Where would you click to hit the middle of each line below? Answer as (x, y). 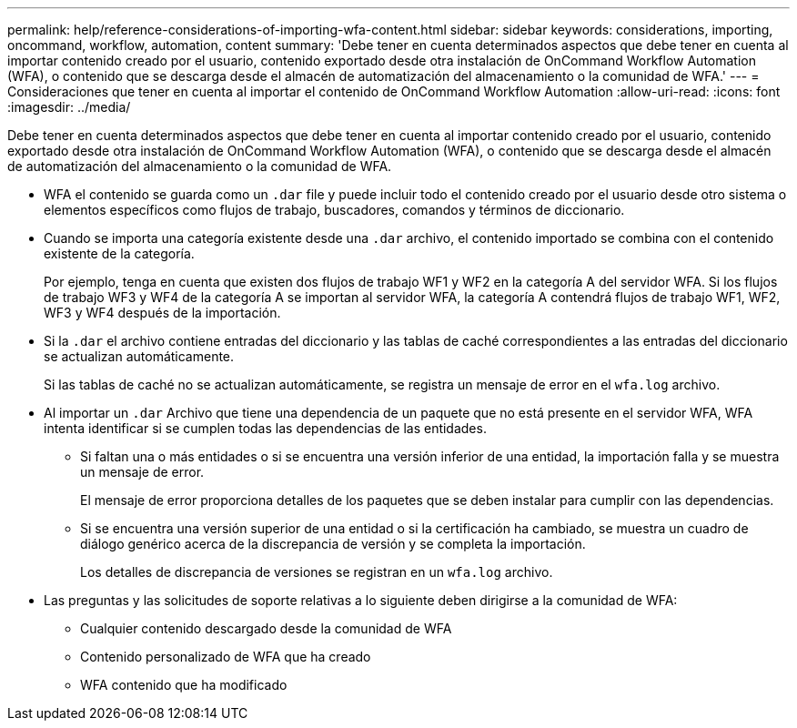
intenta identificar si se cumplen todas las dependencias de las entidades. (265, 428)
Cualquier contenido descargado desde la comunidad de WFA (266, 628)
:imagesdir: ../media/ (69, 107)
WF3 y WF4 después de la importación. (162, 313)
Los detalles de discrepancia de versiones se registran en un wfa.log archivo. (317, 572)
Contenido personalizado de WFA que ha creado (226, 657)
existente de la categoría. (119, 253)
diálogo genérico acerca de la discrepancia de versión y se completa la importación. (333, 544)
